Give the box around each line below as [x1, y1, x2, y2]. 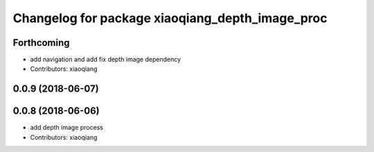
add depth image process [30, 124, 104, 132]
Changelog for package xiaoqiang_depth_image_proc [12, 10, 328, 26]
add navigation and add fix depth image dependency [30, 56, 181, 64]
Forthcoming [12, 37, 70, 49]
